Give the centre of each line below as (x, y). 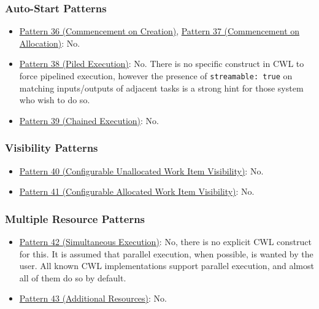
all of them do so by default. (73, 277)
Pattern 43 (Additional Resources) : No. (93, 298)
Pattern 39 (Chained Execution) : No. (89, 120)
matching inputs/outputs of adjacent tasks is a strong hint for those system (161, 88)
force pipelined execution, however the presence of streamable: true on (156, 76)
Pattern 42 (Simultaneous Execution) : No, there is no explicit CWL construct (165, 242)
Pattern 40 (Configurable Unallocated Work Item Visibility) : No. (141, 170)
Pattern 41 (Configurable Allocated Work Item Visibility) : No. (137, 191)
